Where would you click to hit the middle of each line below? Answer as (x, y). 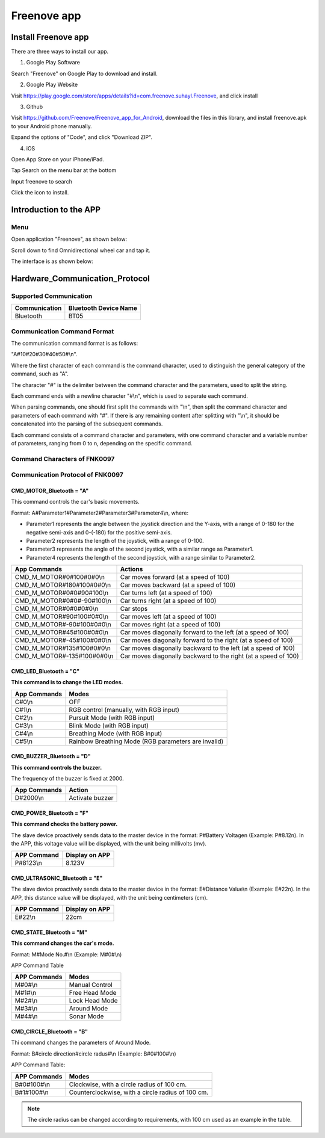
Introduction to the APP (56, 210)
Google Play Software (53, 63)
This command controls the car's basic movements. (75, 502)
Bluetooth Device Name (103, 308)
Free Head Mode (93, 993)
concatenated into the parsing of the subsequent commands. (87, 424)
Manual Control (91, 985)
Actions (132, 569)
